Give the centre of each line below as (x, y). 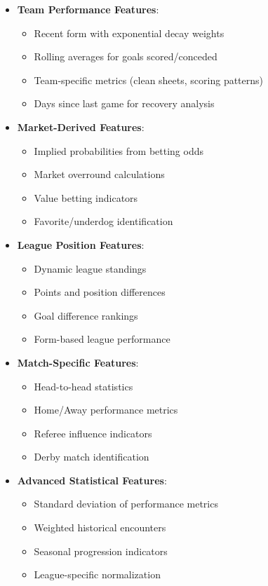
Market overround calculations (99, 174)
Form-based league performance (102, 339)
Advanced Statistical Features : (92, 480)
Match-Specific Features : (78, 362)
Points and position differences (100, 292)
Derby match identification (92, 457)
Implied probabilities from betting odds (119, 150)
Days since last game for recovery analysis (124, 103)
